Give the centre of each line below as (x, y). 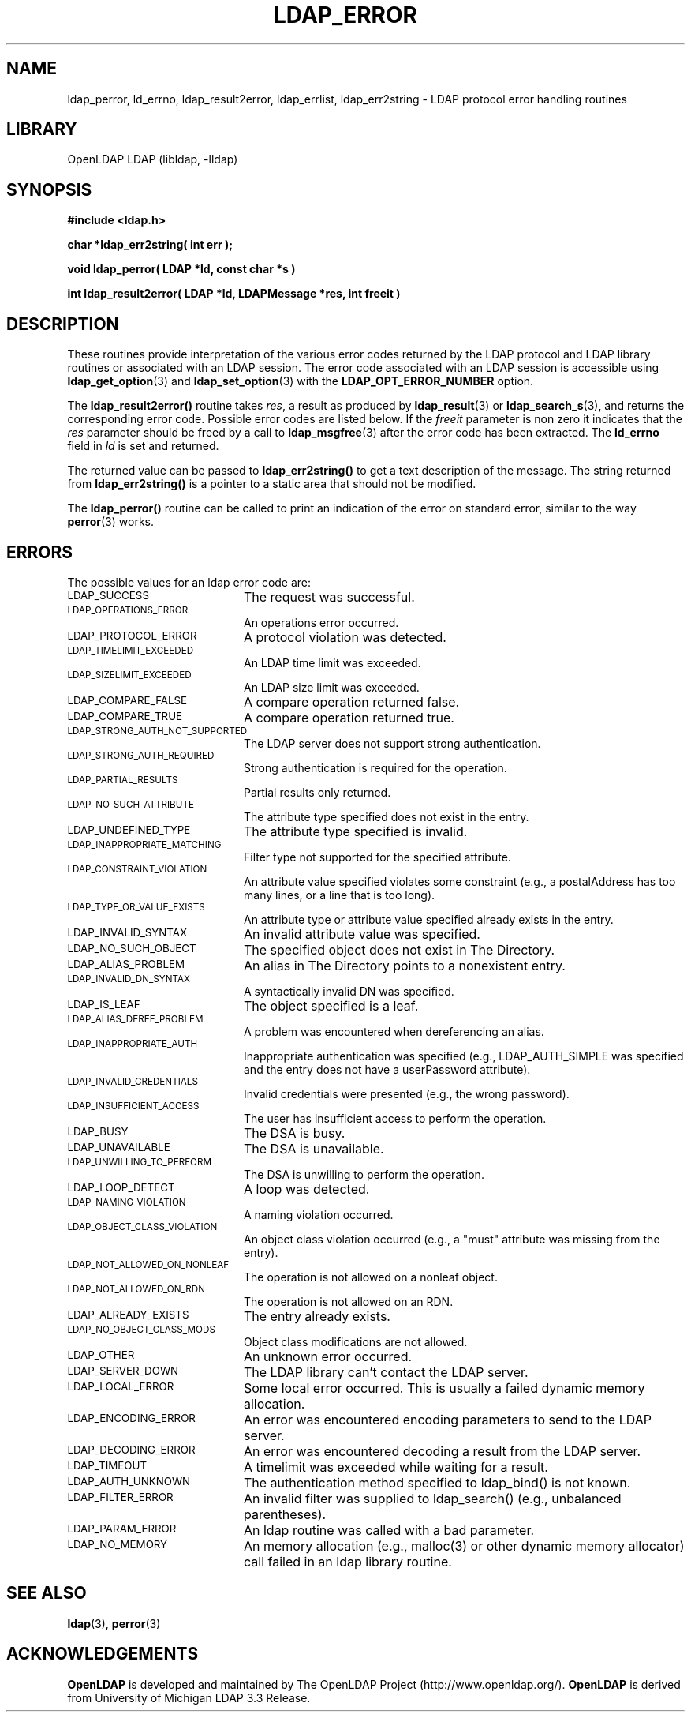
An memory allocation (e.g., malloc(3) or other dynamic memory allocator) (464, 1545)
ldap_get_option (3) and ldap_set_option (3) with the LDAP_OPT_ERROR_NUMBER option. (301, 381)
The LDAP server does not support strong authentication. (392, 743)
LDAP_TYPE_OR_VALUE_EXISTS (136, 907)
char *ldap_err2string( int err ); (150, 245)
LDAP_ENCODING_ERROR (131, 1418)
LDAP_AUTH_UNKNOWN (129, 1481)
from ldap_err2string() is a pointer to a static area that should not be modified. (272, 484)
